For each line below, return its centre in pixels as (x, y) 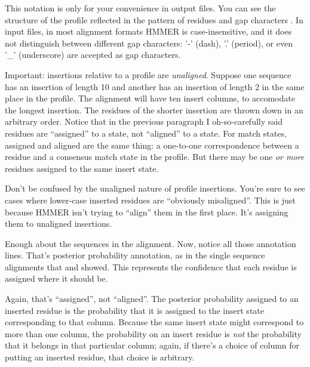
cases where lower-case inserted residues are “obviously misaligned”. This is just (150, 200)
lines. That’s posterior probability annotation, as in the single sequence (135, 255)
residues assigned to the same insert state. (82, 168)
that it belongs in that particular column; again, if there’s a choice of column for (152, 345)
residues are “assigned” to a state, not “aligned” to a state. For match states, (146, 133)
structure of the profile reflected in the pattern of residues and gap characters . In (154, 19)
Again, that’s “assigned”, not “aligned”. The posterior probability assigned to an (152, 299)
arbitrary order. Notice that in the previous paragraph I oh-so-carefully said (144, 121)
